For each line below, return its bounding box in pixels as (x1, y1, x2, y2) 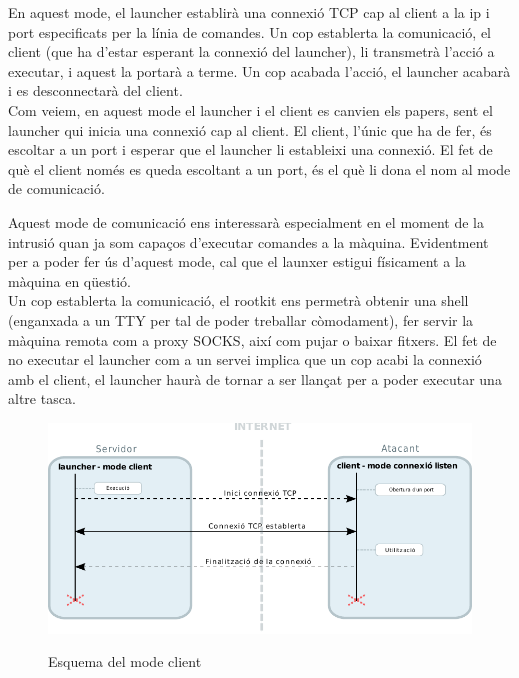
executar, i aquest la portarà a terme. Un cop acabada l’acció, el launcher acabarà (8, 60, 511, 81)
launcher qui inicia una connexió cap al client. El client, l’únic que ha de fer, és (8, 119, 492, 140)
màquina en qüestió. (8, 270, 131, 291)
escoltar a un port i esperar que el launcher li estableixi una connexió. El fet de (8, 139, 493, 160)
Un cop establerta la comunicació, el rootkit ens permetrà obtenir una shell (8, 290, 469, 311)
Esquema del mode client (48, 651, 202, 672)
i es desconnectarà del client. (8, 80, 183, 101)
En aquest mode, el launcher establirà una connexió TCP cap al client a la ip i (8, 2, 490, 22)
